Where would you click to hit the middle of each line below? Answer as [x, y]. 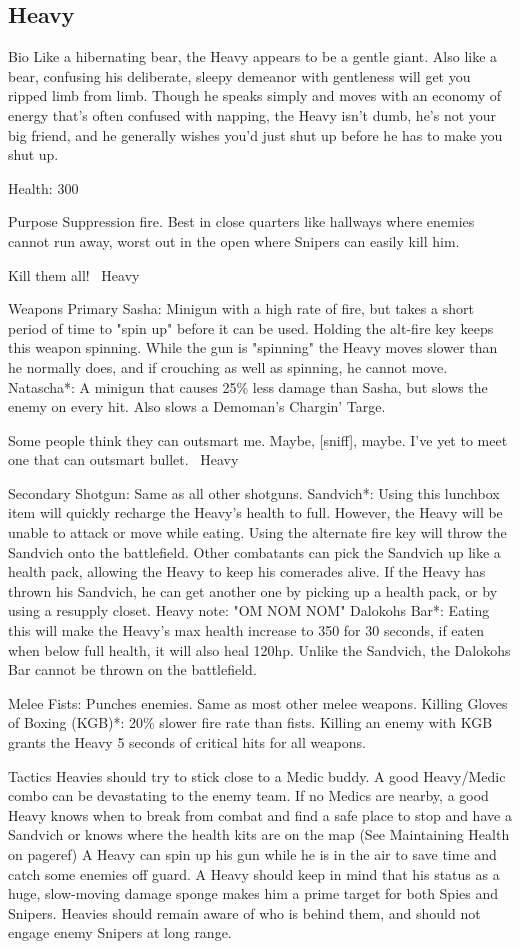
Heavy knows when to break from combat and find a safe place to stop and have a [260, 814]
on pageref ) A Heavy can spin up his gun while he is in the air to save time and [252, 853]
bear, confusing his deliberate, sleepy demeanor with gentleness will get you [239, 75]
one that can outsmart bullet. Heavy [123, 459]
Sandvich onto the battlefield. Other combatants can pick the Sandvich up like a [254, 551]
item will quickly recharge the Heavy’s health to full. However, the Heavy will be [255, 512]
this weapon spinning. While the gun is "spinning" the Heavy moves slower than [253, 347]
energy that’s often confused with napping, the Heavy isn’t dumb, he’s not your [252, 114]
